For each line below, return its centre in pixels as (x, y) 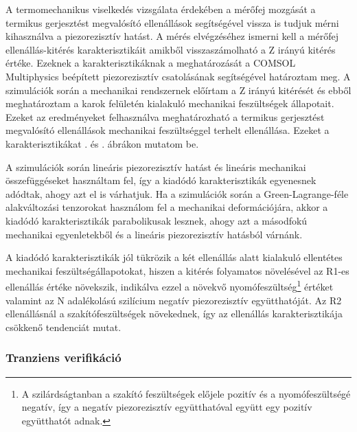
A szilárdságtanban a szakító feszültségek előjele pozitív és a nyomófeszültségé (186, 393)
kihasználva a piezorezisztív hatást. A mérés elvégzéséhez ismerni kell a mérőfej (172, 36)
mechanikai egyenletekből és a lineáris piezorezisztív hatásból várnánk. (154, 234)
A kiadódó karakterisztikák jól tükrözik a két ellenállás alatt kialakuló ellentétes (174, 257)
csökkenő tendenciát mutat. (64, 327)
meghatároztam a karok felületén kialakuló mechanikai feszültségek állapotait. (170, 103)
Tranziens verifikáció (64, 357)
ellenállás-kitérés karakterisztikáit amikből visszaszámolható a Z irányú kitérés (171, 49)
